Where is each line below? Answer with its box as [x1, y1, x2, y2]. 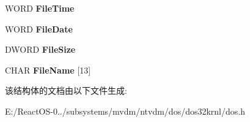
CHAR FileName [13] [5, 63, 91, 76]
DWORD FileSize [5, 43, 76, 56]
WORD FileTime [5, 2, 75, 14]
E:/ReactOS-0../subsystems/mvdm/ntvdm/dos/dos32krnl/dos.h [5, 104, 245, 117]
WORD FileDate [5, 22, 73, 35]
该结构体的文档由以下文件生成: [5, 84, 127, 97]
